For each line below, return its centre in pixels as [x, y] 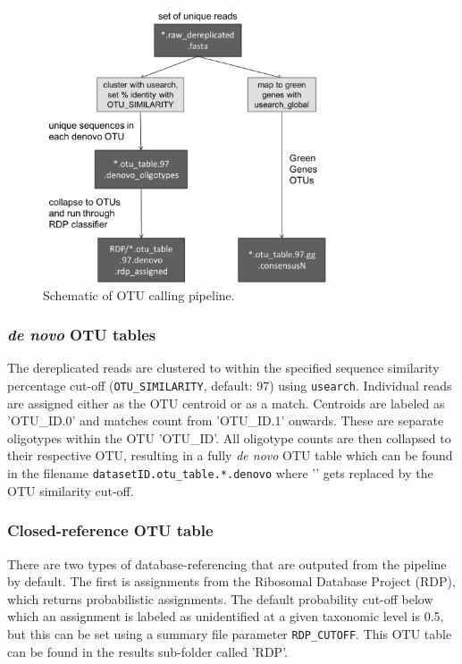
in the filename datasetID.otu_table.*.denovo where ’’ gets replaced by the [220, 473]
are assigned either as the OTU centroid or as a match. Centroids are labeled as [226, 403]
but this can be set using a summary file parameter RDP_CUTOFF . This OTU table [230, 633]
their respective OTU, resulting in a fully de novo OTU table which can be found [230, 455]
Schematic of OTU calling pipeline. [139, 294]
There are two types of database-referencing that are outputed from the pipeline [227, 563]
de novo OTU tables [82, 335]
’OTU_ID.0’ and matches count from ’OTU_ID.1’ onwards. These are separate [226, 420]
